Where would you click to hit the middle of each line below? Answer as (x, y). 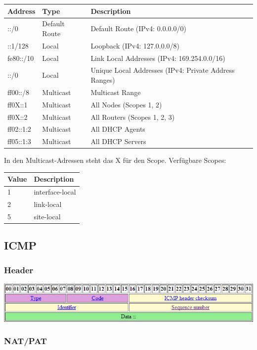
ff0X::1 (18, 104)
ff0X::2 (18, 117)
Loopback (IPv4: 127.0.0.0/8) (135, 45)
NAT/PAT (25, 341)
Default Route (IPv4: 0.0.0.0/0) (138, 28)
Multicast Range (116, 92)
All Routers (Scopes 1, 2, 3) (133, 117)
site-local (47, 216)
